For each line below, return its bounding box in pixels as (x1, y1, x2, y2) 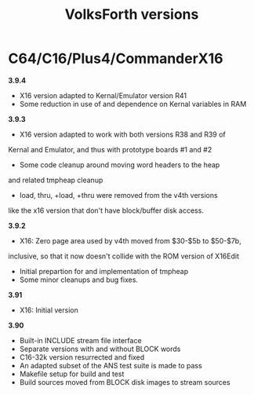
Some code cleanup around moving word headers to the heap (19, 159, 220, 170)
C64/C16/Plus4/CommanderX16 (8, 49, 223, 68)
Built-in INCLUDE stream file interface (19, 335, 143, 345)
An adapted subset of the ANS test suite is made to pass (19, 360, 202, 370)
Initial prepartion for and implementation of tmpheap (19, 266, 189, 276)
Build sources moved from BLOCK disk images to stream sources (19, 377, 230, 386)
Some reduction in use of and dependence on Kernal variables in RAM (19, 99, 247, 108)
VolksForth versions (64, 5, 199, 24)
